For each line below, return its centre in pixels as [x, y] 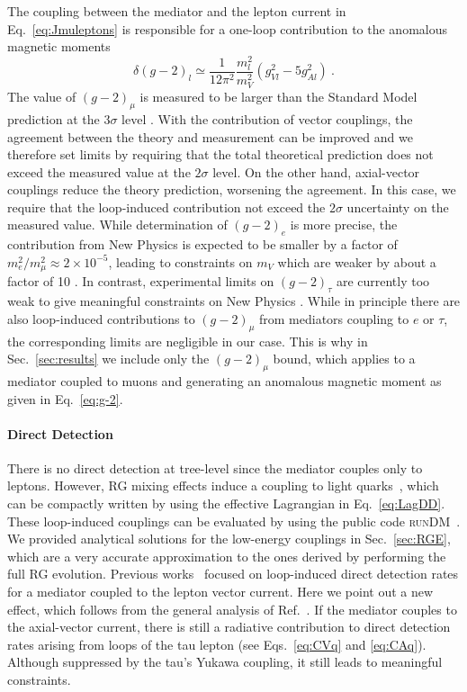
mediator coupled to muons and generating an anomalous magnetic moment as [225, 380]
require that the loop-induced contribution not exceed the [166, 207]
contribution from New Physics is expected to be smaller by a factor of [202, 244]
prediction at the [54, 118]
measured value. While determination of [117, 225]
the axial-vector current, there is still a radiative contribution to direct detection [229, 627]
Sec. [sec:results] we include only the [108, 359]
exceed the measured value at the [99, 171]
